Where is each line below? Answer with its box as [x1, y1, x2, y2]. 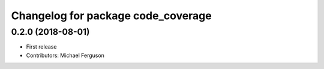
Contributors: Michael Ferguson [26, 52, 105, 59]
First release [26, 43, 57, 50]
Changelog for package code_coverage [11, 9, 212, 22]
